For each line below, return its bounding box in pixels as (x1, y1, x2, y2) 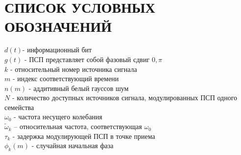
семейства (4, 102, 34, 112)
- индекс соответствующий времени (12, 73, 119, 84)
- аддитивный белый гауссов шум (28, 83, 129, 93)
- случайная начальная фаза (31, 140, 114, 151)
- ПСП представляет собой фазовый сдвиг (24, 54, 150, 64)
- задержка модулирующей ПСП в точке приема (12, 131, 155, 141)
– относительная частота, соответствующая (14, 121, 142, 132)
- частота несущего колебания (14, 111, 102, 122)
